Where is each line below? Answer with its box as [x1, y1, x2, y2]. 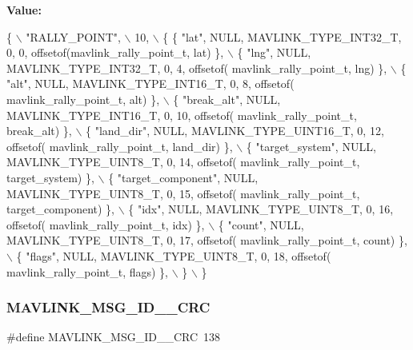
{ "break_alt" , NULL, [173, 90, 281, 107]
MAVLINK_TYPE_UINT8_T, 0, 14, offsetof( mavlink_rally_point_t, [6, 153, 360, 170]
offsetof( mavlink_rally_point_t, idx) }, [6, 216, 205, 233]
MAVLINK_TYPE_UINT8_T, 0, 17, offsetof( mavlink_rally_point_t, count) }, [6, 232, 407, 249]
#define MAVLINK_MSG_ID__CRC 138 [6, 328, 221, 345]
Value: [6, 2, 42, 18]
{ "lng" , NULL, [237, 44, 311, 61]
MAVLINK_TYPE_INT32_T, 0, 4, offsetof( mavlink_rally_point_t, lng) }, [6, 59, 387, 76]
